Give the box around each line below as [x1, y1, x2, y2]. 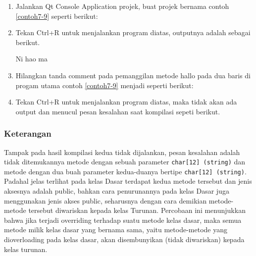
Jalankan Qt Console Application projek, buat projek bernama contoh [15, 1, 229, 11]
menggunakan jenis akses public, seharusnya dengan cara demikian [4, 195, 207, 205]
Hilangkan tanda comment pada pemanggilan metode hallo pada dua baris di [15, 70, 251, 80]
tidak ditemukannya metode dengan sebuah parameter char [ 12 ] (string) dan [4, 156, 246, 167]
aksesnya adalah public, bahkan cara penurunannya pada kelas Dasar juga [4, 186, 229, 196]
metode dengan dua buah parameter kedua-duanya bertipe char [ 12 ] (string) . [4, 166, 247, 176]
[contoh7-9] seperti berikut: [15, 10, 98, 21]
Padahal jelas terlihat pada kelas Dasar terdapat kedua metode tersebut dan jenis [4, 176, 252, 186]
